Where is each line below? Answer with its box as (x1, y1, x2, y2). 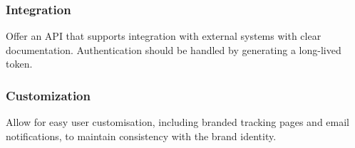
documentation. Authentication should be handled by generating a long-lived (6, 42, 341, 57)
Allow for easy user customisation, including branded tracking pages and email (6, 115, 350, 129)
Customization (6, 86, 91, 104)
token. (6, 56, 33, 71)
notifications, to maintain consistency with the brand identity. (6, 128, 277, 143)
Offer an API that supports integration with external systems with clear (6, 28, 321, 43)
